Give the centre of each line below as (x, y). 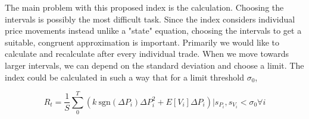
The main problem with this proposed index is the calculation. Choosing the (144, 7)
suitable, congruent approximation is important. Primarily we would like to (142, 42)
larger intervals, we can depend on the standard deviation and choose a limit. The (154, 65)
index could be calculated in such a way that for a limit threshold (124, 77)
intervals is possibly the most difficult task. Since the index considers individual (150, 19)
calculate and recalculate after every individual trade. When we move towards (147, 54)
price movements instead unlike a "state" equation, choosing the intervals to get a (153, 30)
